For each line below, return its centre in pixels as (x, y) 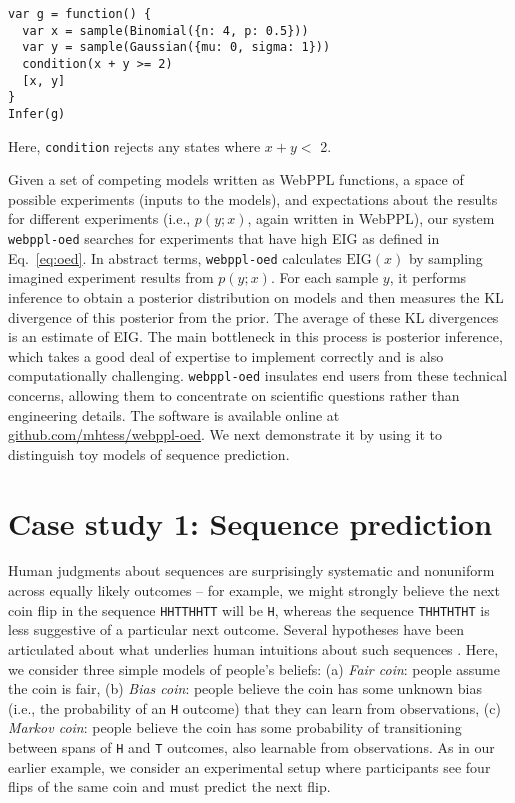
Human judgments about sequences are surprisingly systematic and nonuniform (251, 570)
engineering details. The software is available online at (174, 414)
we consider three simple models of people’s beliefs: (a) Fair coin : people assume (254, 668)
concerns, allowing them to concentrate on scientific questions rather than (234, 394)
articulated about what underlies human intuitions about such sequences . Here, (253, 648)
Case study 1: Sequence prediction (250, 522)
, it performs (428, 277)
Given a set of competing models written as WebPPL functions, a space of (236, 179)
